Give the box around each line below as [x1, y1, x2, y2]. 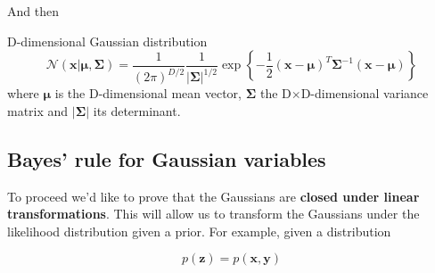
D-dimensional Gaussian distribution [7, 31, 208, 50]
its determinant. [93, 101, 181, 120]
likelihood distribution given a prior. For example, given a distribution [7, 221, 391, 240]
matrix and [7, 101, 69, 120]
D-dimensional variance [300, 84, 429, 103]
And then [7, 2, 59, 20]
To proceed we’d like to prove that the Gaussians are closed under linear [7, 186, 420, 205]
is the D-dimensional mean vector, [54, 84, 242, 103]
